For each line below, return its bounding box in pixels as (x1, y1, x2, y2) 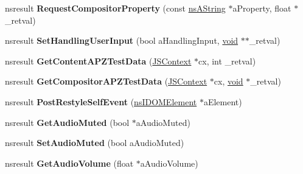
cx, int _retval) (198, 54, 256, 67)
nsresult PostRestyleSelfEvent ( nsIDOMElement (5, 95, 197, 108)
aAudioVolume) (140, 156, 198, 169)
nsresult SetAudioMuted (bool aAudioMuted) (5, 136, 184, 149)
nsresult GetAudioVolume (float (5, 156, 134, 169)
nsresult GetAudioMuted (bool (5, 116, 130, 128)
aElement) (203, 95, 242, 108)
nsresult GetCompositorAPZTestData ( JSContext (5, 75, 207, 88)
